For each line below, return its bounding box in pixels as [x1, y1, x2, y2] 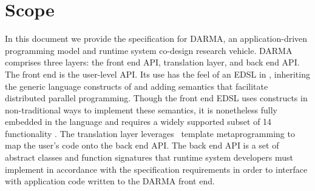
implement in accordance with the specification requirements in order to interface [5, 163, 308, 175]
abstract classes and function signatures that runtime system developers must [5, 151, 293, 164]
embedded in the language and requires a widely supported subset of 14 [5, 115, 272, 128]
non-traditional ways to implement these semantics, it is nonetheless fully [5, 103, 277, 116]
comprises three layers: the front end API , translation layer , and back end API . [5, 56, 300, 69]
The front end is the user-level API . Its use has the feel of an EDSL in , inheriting [5, 67, 310, 80]
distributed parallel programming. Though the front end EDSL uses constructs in [5, 92, 308, 104]
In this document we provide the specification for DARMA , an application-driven [5, 32, 308, 45]
